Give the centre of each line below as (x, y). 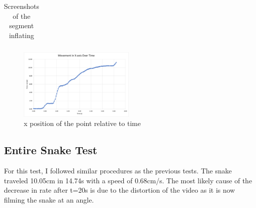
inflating (22, 35)
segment (22, 25)
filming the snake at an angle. (49, 199)
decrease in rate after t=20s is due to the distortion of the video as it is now (120, 190)
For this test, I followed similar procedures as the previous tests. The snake (118, 171)
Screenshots (22, 6)
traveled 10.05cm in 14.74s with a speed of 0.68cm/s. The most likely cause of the (128, 180)
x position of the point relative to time (82, 123)
